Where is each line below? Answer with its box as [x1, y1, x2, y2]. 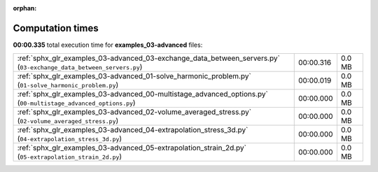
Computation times [13, 22, 99, 34]
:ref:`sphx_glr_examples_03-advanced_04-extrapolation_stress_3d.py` [17, 125, 248, 135]
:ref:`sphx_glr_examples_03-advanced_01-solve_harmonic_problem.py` [17, 71, 251, 81]
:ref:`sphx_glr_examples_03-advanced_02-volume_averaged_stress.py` [17, 107, 252, 117]
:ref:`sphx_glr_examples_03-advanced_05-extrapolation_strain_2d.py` [17, 143, 246, 153]
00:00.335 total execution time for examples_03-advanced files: [13, 41, 203, 49]
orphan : [13, 4, 37, 12]
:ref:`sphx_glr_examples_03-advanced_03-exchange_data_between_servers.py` [17, 53, 280, 63]
